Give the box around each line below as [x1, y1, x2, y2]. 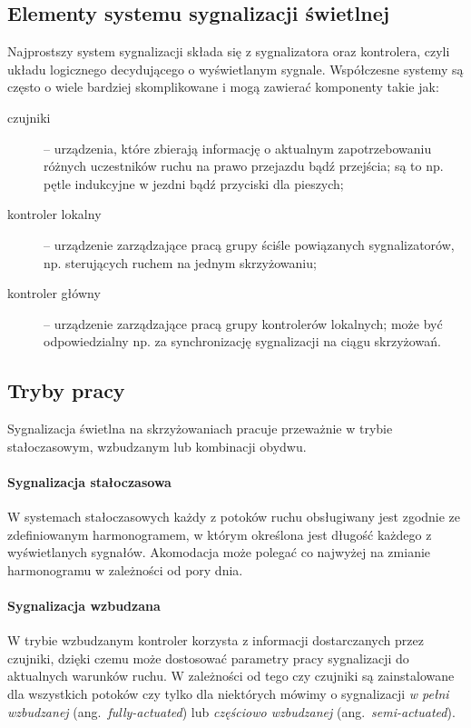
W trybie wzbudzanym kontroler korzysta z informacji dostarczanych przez [7, 631, 424, 650]
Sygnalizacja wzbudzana [7, 596, 161, 615]
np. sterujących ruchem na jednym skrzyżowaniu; [44, 253, 317, 272]
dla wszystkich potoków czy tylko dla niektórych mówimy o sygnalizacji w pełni [7, 684, 449, 703]
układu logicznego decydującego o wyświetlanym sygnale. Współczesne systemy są [7, 59, 464, 78]
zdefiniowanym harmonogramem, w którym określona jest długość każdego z [7, 524, 432, 544]
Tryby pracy [7, 376, 125, 404]
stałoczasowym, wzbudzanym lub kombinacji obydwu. [7, 436, 307, 455]
